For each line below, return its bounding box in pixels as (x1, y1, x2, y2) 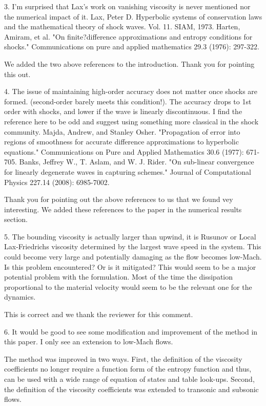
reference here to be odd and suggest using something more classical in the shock (4, 116, 259, 126)
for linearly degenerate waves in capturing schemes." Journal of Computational (4, 166, 251, 177)
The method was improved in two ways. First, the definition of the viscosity (4, 353, 242, 364)
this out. (4, 68, 31, 79)
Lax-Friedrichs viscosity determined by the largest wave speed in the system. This (4, 241, 261, 252)
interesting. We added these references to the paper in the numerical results (4, 204, 242, 214)
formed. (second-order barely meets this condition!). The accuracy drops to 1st (4, 96, 252, 106)
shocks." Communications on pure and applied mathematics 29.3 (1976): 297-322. (4, 41, 259, 52)
